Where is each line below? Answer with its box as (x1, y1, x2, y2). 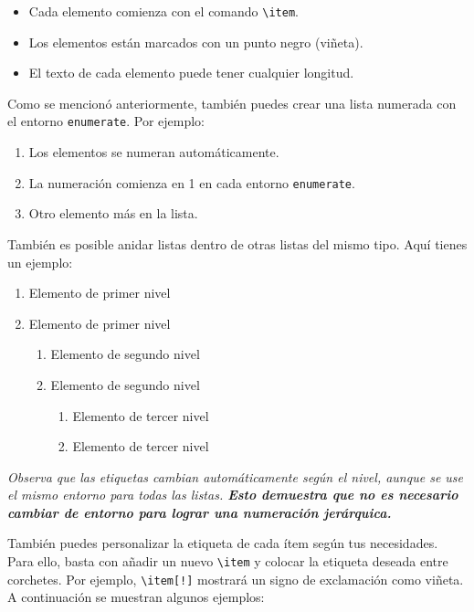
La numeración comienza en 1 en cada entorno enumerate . (28, 173, 355, 192)
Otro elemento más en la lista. (28, 204, 198, 223)
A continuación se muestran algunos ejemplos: (7, 587, 265, 607)
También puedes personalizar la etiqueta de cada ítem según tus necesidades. (7, 533, 438, 553)
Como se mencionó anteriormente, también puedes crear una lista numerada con (7, 93, 457, 112)
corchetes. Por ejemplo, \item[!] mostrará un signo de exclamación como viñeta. (7, 569, 464, 588)
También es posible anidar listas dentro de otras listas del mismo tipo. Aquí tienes (7, 234, 468, 253)
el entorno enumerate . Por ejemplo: (7, 111, 205, 131)
